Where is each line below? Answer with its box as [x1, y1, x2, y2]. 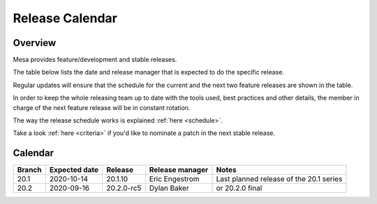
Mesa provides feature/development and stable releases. [13, 56, 177, 64]
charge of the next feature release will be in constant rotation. [13, 103, 191, 111]
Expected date [49, 165, 99, 175]
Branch [17, 165, 42, 175]
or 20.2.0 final [216, 183, 263, 193]
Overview [13, 37, 57, 49]
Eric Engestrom [149, 174, 200, 184]
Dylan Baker [149, 183, 189, 193]
